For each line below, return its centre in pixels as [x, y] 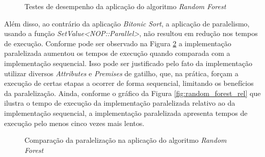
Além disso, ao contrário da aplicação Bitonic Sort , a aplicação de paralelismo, [127, 23]
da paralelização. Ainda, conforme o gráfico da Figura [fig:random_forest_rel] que [132, 93]
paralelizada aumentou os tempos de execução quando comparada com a [117, 53]
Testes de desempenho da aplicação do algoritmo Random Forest [125, 6]
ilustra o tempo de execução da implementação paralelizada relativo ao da [120, 103]
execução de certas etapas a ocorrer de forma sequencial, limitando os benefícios [129, 83]
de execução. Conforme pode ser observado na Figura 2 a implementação [118, 43]
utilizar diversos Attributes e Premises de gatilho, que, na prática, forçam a [121, 73]
